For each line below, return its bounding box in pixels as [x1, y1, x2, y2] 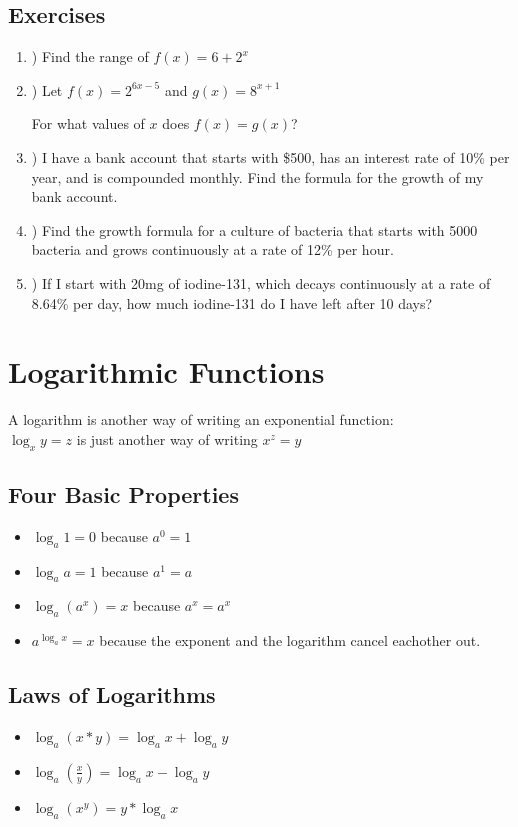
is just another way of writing [76, 428, 258, 449]
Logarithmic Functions [8, 351, 325, 392]
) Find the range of [31, 46, 149, 67]
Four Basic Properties [8, 479, 239, 510]
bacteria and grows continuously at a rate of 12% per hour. [31, 239, 394, 260]
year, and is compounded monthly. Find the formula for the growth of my [31, 166, 484, 187]
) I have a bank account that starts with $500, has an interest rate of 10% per [31, 146, 510, 167]
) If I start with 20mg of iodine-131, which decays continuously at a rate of [31, 272, 491, 293]
